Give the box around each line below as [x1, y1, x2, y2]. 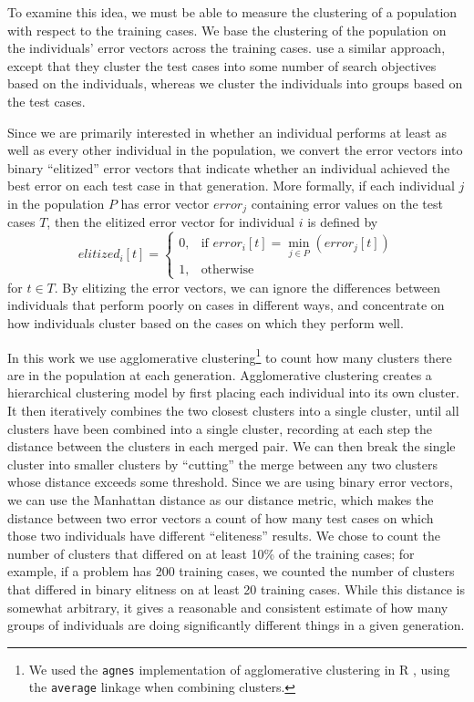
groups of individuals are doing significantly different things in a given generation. [7, 615, 465, 635]
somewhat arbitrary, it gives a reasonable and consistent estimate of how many [7, 597, 448, 616]
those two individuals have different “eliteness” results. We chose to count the [7, 526, 441, 545]
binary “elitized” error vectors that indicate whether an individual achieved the [7, 158, 450, 177]
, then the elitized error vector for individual [46, 212, 294, 232]
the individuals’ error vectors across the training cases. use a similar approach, [7, 38, 446, 57]
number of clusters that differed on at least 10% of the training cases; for [7, 543, 415, 563]
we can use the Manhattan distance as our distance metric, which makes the [7, 490, 434, 509]
